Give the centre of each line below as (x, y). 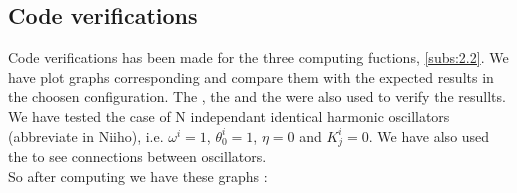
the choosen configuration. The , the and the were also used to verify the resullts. (257, 96)
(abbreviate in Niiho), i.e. (86, 135)
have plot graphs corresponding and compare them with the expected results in (251, 76)
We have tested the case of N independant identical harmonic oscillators (229, 115)
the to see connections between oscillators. (137, 156)
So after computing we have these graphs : (138, 175)
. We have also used (429, 135)
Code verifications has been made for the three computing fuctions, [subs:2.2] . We (258, 57)
